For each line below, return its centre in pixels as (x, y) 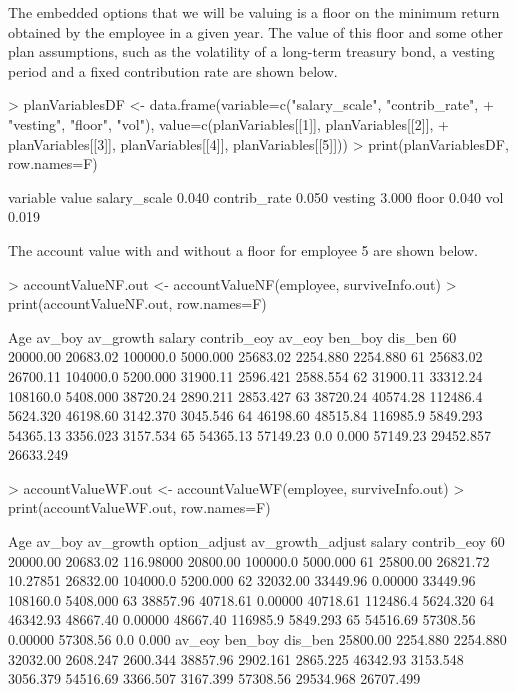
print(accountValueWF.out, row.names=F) (139, 507)
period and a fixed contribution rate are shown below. (173, 70)
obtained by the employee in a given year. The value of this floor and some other (255, 31)
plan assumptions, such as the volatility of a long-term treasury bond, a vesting (251, 51)
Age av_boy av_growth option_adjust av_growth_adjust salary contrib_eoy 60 (256, 541)
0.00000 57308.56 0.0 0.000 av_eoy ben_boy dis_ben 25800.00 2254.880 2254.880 (257, 639)
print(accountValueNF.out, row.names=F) (137, 303)
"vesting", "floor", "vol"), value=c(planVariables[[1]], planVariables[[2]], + (228, 123)
